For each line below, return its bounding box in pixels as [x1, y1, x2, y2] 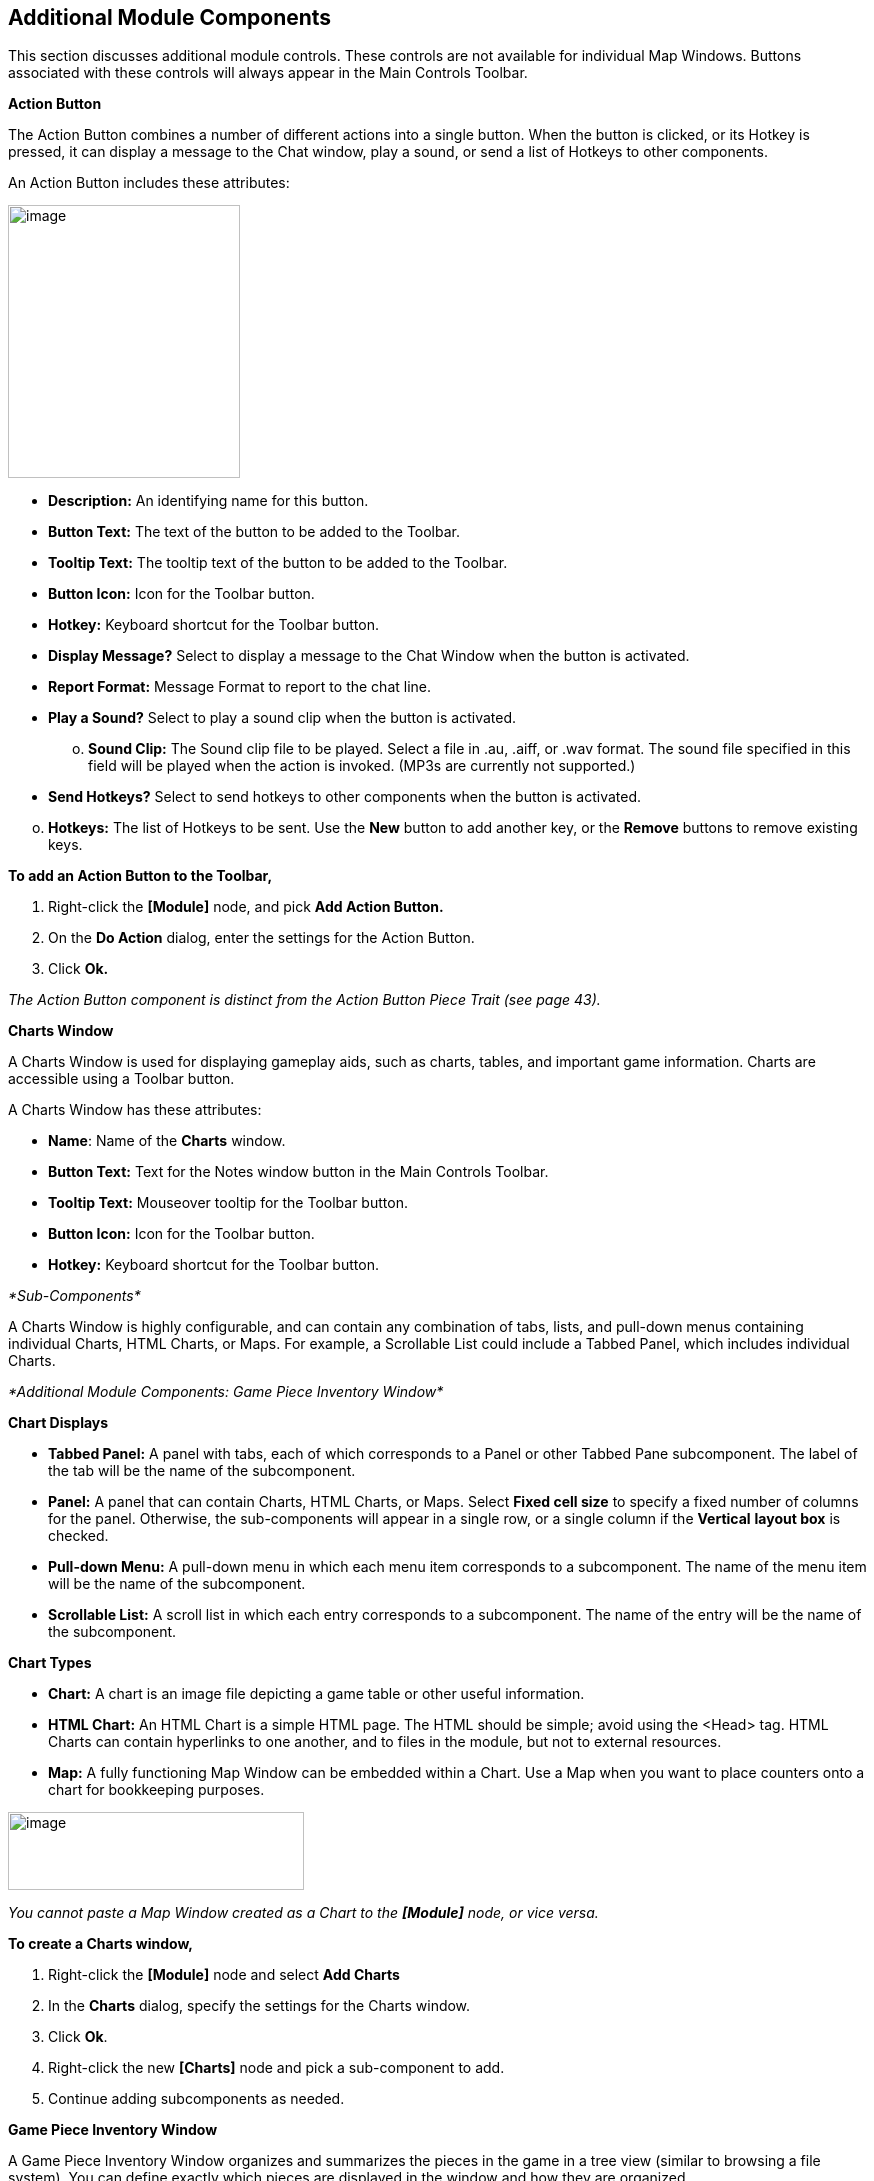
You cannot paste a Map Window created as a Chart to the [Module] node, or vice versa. [8, 1904, 599, 1922]
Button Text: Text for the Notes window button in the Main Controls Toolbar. [48, 1163, 549, 1181]
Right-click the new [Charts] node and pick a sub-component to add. [48, 2059, 505, 2077]
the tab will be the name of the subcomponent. [48, 1462, 356, 1480]
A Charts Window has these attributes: [8, 1101, 262, 1119]
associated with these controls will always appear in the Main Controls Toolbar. [8, 64, 528, 82]
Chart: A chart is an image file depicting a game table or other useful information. [48, 1685, 585, 1703]
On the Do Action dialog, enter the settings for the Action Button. [48, 929, 475, 947]
